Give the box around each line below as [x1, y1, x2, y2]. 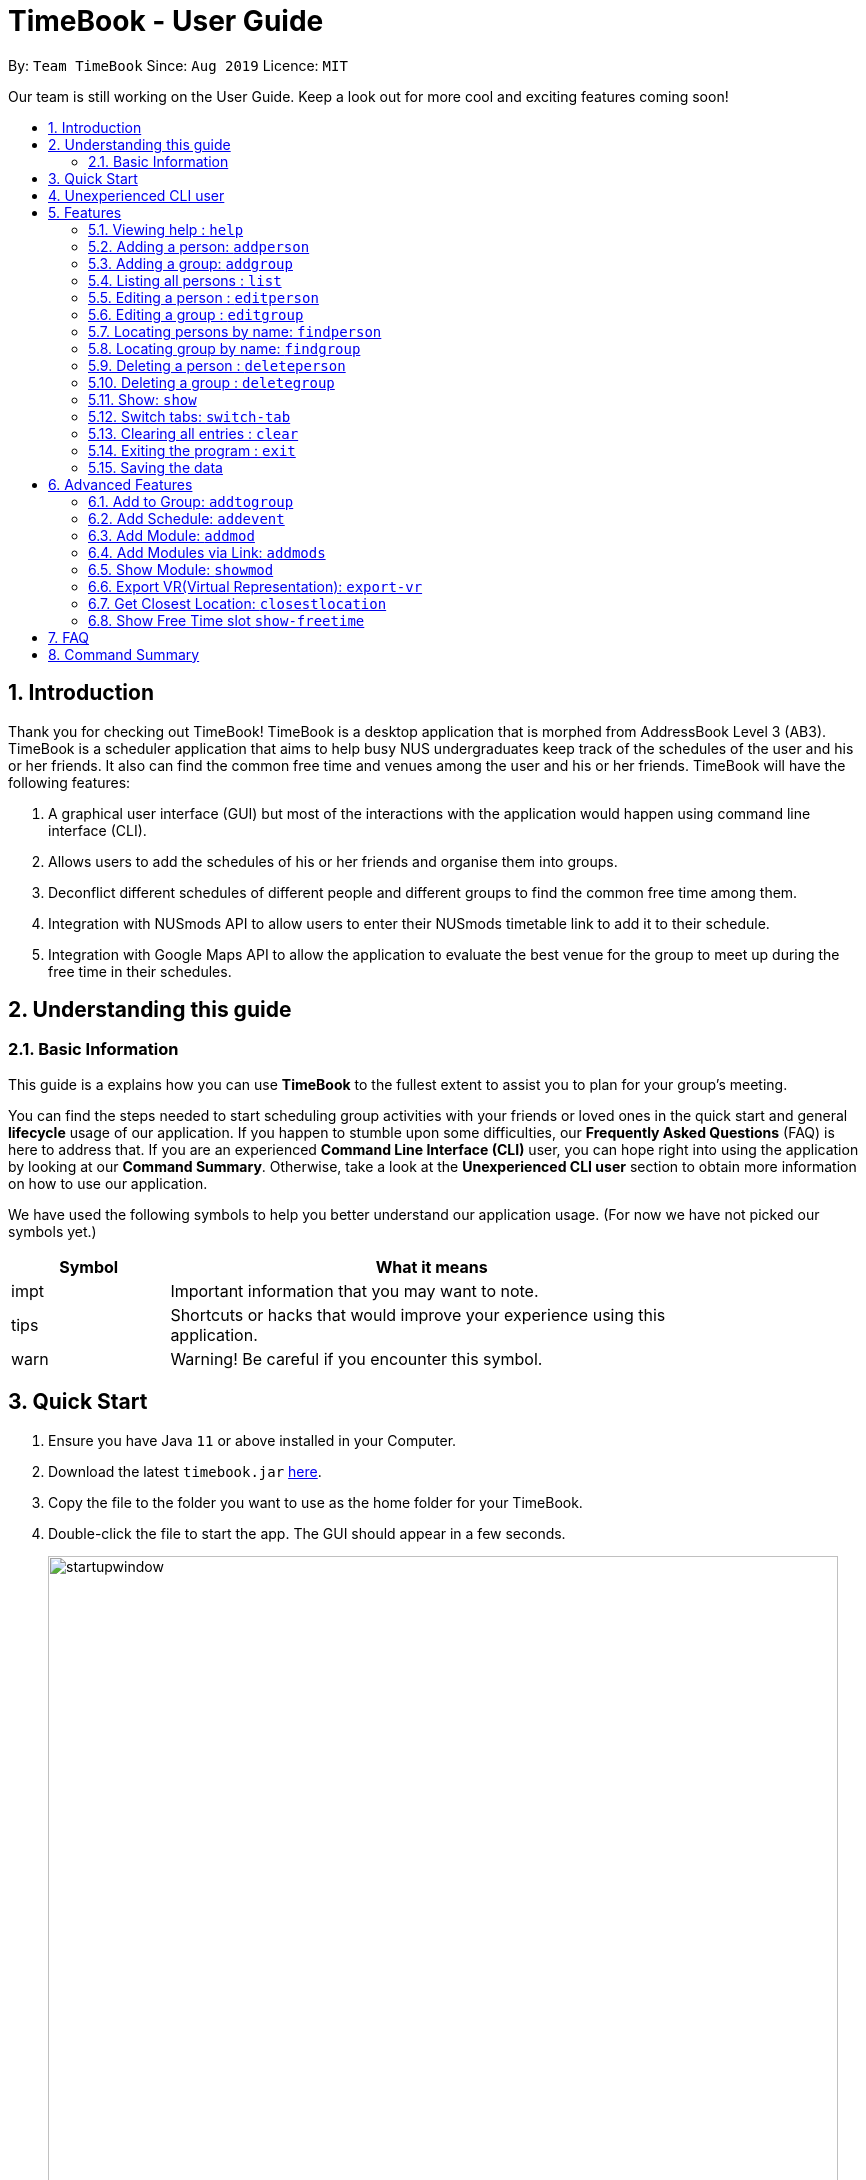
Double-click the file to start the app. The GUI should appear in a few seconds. [48, 1524, 566, 1542]
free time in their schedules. [48, 962, 232, 980]
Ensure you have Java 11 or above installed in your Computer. [48, 1431, 457, 1449]
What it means [375, 1256, 488, 1277]
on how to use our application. [8, 1174, 208, 1192]
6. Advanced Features [48, 475, 193, 493]
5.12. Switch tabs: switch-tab [88, 407, 291, 425]
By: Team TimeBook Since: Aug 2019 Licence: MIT [8, 56, 348, 74]
